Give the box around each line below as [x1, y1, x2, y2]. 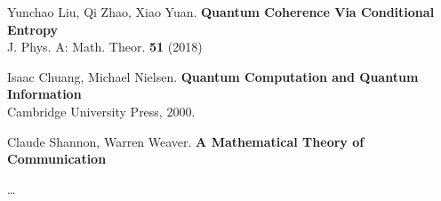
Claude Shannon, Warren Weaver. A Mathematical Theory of [7, 132, 365, 150]
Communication [7, 149, 107, 168]
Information [7, 84, 82, 103]
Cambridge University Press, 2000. [7, 101, 196, 120]
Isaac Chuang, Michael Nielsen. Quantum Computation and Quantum [7, 67, 419, 85]
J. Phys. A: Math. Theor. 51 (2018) [7, 37, 203, 56]
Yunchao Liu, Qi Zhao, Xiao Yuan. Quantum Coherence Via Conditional [7, 3, 435, 20]
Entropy [7, 20, 59, 38]
